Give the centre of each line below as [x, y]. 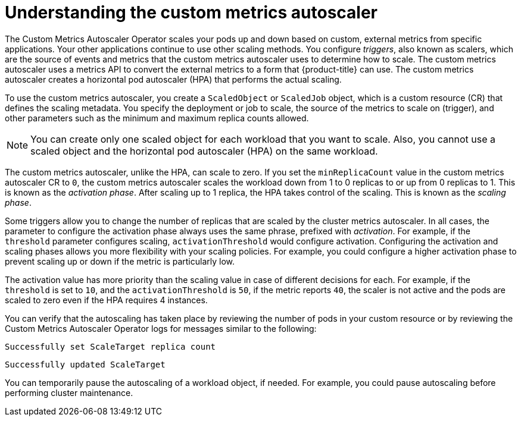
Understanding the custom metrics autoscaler [191, 12]
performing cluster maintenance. [69, 392]
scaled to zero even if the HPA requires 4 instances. [106, 300]
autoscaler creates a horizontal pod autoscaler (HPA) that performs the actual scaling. [173, 79]
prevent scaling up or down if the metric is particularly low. [120, 261]
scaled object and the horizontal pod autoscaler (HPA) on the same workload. [204, 151]
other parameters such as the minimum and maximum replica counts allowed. [157, 118]
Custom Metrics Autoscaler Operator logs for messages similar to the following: [161, 328]
